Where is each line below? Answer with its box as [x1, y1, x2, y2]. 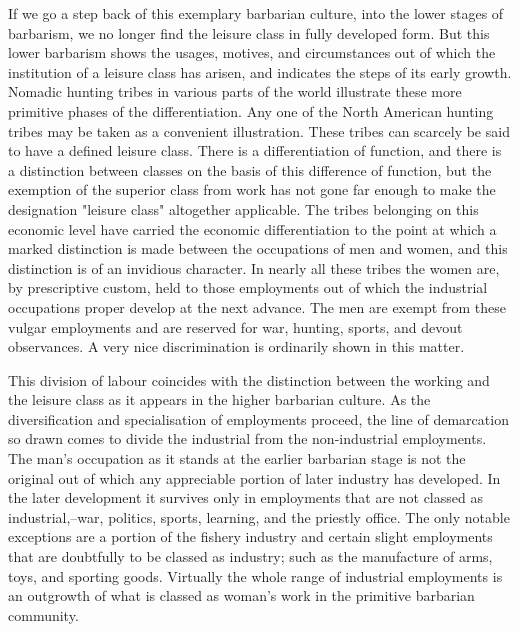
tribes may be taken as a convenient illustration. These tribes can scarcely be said [8, 120, 510, 141]
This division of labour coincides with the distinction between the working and [8, 369, 490, 390]
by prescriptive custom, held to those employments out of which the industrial [8, 277, 488, 298]
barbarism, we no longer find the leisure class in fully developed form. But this [8, 22, 490, 43]
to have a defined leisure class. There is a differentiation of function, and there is [8, 140, 502, 161]
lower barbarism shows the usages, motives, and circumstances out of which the [8, 42, 496, 63]
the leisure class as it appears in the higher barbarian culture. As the [8, 389, 431, 410]
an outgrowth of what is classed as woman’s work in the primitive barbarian [8, 585, 475, 606]
